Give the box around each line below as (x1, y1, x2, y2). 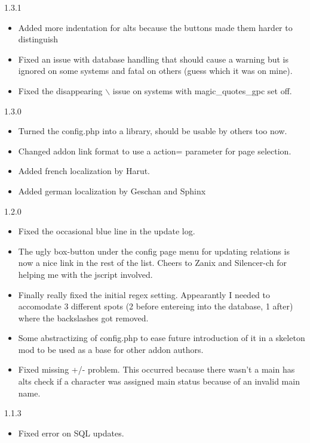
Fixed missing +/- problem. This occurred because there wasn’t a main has (18, 363, 295, 376)
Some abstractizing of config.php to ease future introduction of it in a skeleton (18, 332, 305, 344)
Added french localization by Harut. (18, 165, 151, 177)
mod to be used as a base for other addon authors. (18, 343, 204, 355)
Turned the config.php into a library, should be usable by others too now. (18, 125, 287, 137)
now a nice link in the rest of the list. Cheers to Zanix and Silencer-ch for (18, 256, 287, 269)
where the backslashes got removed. (18, 311, 149, 324)
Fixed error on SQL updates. (18, 426, 124, 439)
